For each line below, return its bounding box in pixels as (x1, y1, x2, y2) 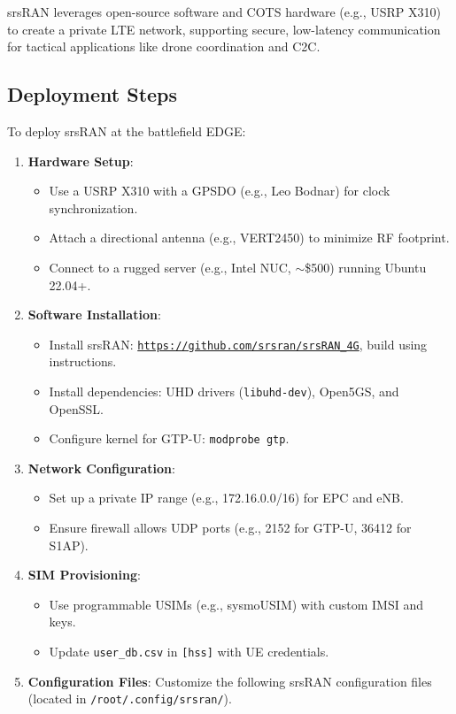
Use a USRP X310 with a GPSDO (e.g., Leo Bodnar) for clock (49, 181, 390, 200)
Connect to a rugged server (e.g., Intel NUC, (49, 257, 291, 276)
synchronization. (49, 198, 138, 217)
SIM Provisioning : (27, 565, 141, 584)
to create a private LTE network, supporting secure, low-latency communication (7, 19, 441, 38)
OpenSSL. (49, 399, 104, 418)
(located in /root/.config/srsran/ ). (27, 689, 232, 708)
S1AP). (49, 535, 89, 554)
